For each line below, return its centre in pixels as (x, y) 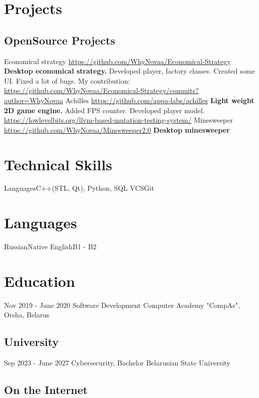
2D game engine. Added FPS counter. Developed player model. (104, 110)
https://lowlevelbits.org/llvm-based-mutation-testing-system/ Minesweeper (119, 120)
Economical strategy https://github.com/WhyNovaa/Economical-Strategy (118, 61)
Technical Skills (58, 164)
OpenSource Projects (60, 40)
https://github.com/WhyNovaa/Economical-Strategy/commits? (102, 90)
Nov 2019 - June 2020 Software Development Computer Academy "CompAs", (122, 305)
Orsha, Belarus (27, 315)
